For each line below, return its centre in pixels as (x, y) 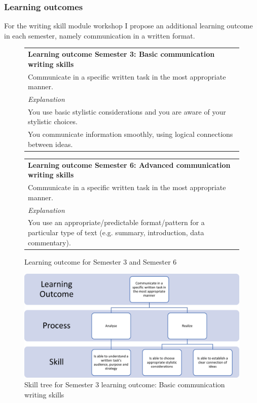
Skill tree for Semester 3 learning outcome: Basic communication (125, 384)
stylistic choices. (53, 121)
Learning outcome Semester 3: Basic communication (121, 54)
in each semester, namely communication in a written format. (100, 35)
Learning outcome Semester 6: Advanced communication (129, 164)
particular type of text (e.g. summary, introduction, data (116, 232)
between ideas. (50, 144)
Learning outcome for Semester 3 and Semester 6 (101, 261)
